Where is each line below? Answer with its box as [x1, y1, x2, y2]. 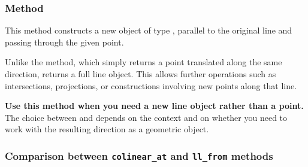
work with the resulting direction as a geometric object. [5, 123, 209, 135]
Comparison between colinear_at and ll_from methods [5, 148, 273, 163]
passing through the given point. [5, 35, 124, 48]
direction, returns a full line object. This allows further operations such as [5, 68, 276, 80]
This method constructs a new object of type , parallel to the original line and [5, 24, 292, 37]
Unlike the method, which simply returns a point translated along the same [5, 56, 282, 68]
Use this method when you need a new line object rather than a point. [5, 99, 304, 112]
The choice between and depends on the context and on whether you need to [5, 111, 288, 123]
